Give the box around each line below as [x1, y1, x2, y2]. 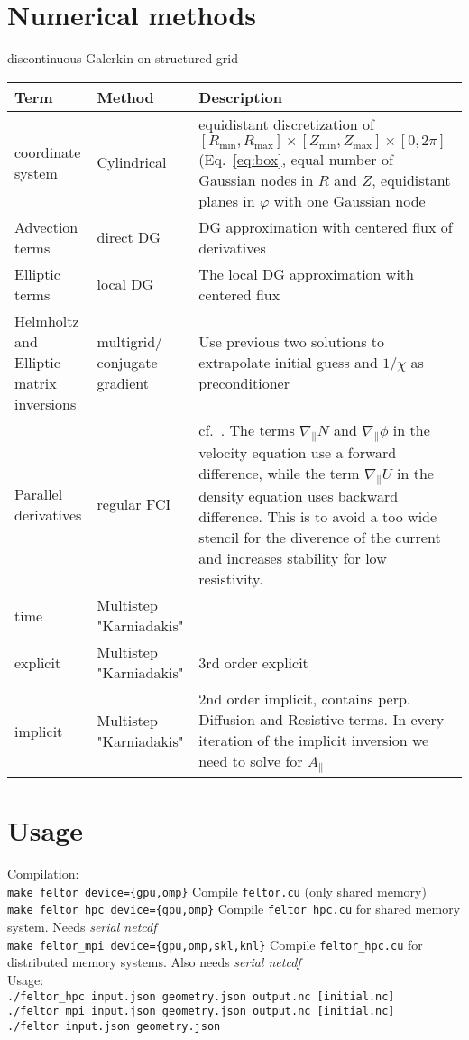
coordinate [14, 141, 81, 162]
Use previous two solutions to [198, 330, 385, 352]
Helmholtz [14, 309, 79, 331]
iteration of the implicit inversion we [198, 730, 429, 751]
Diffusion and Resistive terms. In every [198, 709, 445, 731]
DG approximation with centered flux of [198, 216, 453, 237]
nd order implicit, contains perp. [206, 688, 411, 710]
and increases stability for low [198, 548, 387, 569]
